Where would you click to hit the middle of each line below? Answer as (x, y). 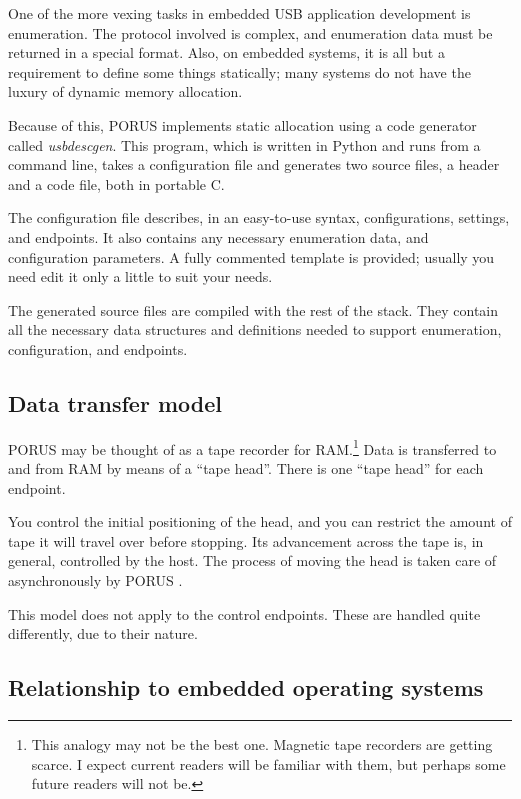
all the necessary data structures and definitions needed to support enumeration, (255, 329)
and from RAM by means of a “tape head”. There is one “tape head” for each (246, 467)
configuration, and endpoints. (98, 348)
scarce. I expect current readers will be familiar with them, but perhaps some (268, 763)
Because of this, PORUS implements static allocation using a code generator (242, 124)
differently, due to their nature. (103, 633)
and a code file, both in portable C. (116, 183)
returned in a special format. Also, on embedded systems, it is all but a (226, 52)
